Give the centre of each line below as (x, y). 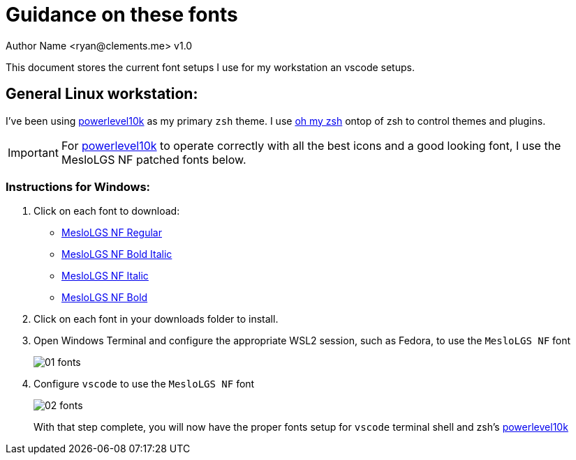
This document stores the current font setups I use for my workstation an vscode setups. (210, 67)
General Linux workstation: (102, 94)
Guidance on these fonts (122, 15)
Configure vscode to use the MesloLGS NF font (144, 384)
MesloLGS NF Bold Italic (117, 254)
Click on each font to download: (107, 211)
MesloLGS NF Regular (112, 233)
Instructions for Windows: (78, 186)
